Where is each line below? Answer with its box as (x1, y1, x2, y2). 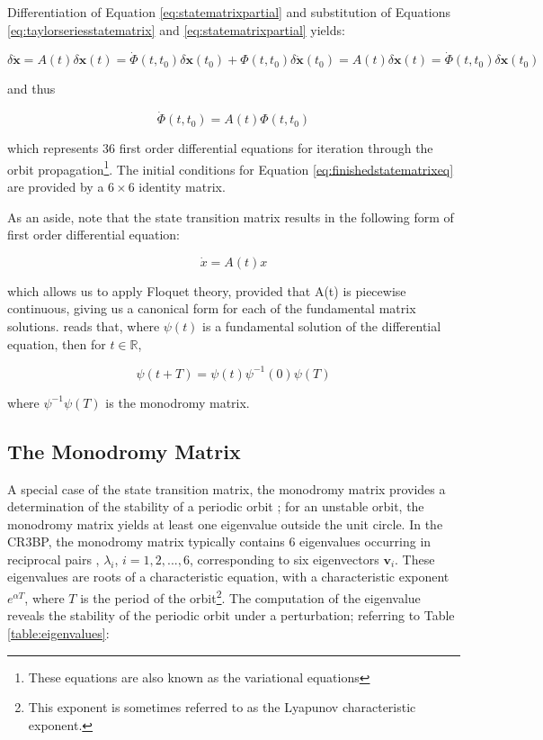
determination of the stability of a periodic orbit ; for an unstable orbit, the (7, 497, 424, 516)
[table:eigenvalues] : (7, 623, 110, 642)
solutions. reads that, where (7, 317, 160, 336)
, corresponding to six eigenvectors (189, 549, 379, 568)
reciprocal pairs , (7, 549, 100, 568)
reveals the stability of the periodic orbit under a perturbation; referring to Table (7, 606, 455, 625)
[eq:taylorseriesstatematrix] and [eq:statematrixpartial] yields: (7, 20, 345, 39)
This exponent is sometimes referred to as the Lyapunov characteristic (28, 698, 416, 717)
